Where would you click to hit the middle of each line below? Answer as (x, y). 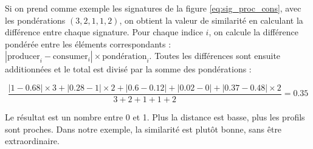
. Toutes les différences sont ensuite (215, 56)
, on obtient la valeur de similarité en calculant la (211, 20)
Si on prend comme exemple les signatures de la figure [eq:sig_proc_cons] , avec (153, 8)
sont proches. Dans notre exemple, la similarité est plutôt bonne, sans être (143, 129)
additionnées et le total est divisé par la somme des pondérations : (128, 69)
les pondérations (35, 20)
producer (23, 57)
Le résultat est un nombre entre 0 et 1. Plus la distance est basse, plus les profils (155, 117)
